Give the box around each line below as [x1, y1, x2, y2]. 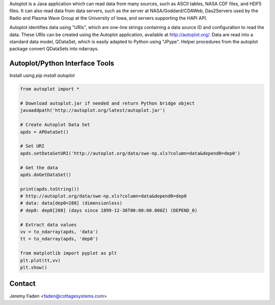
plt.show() [20, 265, 47, 270]
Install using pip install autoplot [9, 72, 75, 79]
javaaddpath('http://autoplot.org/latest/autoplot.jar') [20, 108, 166, 113]
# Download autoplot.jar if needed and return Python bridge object [20, 100, 195, 107]
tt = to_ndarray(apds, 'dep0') [20, 236, 99, 242]
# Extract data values [20, 222, 77, 227]
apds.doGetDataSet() [20, 171, 71, 177]
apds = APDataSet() [20, 129, 69, 135]
